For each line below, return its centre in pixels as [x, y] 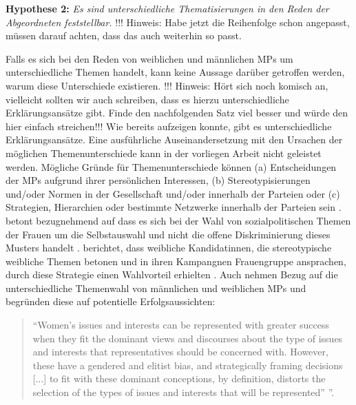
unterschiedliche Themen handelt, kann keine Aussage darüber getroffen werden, [175, 72]
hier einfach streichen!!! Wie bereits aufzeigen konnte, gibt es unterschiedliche [169, 126]
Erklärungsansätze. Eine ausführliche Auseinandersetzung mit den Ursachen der [174, 139]
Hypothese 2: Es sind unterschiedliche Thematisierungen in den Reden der [167, 8]
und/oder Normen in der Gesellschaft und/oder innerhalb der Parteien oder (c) [173, 193]
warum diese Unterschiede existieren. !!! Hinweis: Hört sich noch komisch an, [167, 85]
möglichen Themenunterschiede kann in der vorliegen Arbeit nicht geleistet [164, 153]
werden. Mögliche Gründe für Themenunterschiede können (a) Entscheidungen [171, 166]
